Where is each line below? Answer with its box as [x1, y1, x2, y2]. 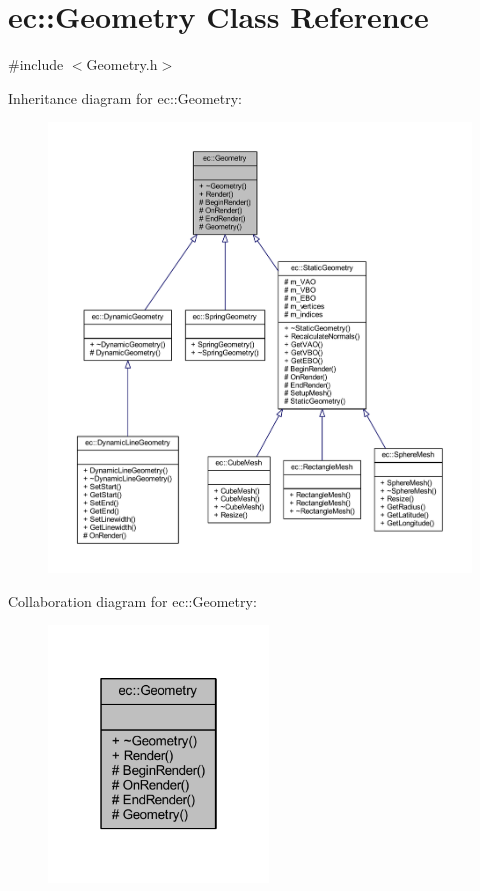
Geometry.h [86, 54, 158, 75]
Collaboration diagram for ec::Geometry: [8, 590, 257, 611]
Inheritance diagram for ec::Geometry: [8, 87, 242, 108]
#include [8, 54, 64, 75]
